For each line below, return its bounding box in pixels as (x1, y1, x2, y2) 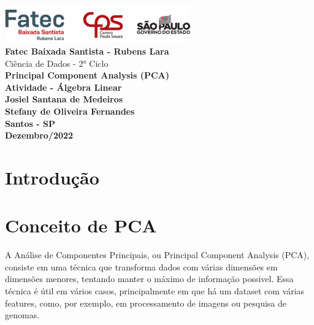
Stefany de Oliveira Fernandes (5, 104, 135, 117)
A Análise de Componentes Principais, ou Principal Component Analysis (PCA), (5, 248, 310, 261)
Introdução (5, 164, 99, 189)
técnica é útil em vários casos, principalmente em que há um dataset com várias (5, 285, 305, 297)
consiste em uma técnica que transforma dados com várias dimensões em (5, 260, 278, 273)
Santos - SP (5, 117, 55, 129)
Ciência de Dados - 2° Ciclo (5, 56, 109, 69)
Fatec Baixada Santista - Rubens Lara (5, 45, 169, 58)
